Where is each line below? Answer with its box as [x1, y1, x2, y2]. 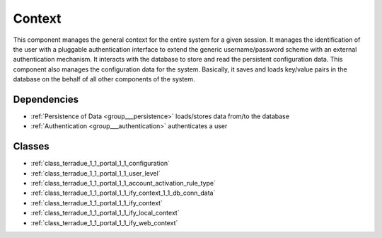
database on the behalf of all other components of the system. [13, 75, 195, 84]
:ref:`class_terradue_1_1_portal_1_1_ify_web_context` [30, 218, 178, 227]
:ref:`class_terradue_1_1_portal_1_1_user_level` [30, 169, 161, 177]
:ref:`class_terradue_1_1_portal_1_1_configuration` [30, 159, 170, 168]
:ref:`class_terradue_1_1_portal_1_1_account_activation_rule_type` [30, 179, 216, 188]
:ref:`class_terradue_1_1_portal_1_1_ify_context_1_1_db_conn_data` [30, 188, 216, 198]
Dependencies [13, 93, 79, 106]
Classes [13, 140, 50, 152]
